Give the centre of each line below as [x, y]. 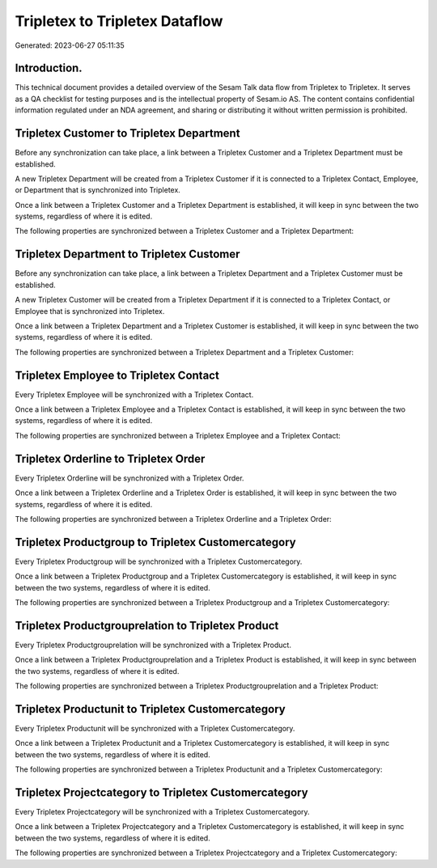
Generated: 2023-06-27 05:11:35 [70, 45]
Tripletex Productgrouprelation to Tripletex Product [147, 626]
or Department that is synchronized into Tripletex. [98, 190]
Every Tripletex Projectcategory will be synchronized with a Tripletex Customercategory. [163, 812]
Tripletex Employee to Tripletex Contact [117, 375]
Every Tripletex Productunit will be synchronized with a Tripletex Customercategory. [155, 728]
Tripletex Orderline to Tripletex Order [110, 458]
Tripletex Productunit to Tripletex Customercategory [151, 709]
